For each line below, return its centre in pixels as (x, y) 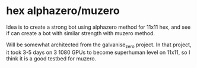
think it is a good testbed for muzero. (51, 58)
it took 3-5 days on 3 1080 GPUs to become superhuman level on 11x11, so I (98, 52)
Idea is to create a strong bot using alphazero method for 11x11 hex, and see (99, 27)
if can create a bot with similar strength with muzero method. (81, 33)
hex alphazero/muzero (63, 11)
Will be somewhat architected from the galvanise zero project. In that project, (99, 45)
